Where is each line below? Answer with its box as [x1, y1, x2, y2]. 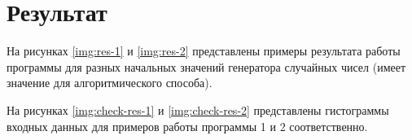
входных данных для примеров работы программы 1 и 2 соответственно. [7, 117, 368, 134]
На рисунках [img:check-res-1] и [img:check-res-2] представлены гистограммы [7, 101, 389, 118]
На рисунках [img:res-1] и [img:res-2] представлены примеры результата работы [7, 42, 401, 59]
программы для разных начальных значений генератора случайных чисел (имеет [7, 58, 406, 75]
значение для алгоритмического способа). [7, 74, 213, 91]
